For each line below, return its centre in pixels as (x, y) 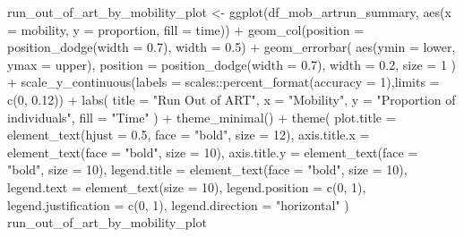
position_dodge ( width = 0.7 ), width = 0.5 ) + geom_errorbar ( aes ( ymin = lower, (232, 47)
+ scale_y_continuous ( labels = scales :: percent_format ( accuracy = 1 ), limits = (223, 82)
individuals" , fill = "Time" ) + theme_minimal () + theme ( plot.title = (202, 117)
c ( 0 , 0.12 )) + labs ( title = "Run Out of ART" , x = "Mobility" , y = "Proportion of (232, 99)
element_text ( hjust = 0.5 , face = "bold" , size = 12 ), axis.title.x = (189, 135)
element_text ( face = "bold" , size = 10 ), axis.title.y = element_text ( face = (213, 152)
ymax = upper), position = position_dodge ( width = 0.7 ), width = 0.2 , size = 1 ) (232, 64)
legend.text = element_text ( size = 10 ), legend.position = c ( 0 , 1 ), (187, 186)
